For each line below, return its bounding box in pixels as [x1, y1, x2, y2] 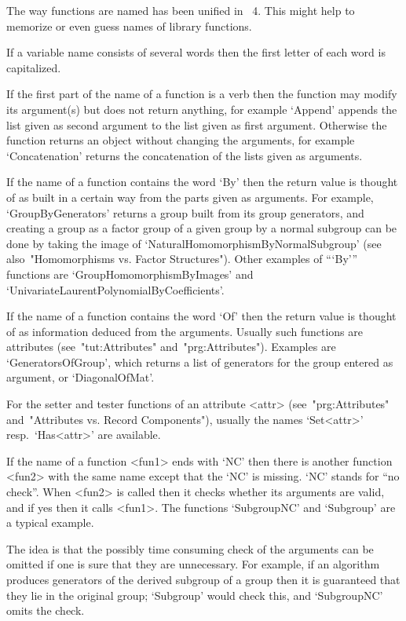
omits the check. [6, 602, 85, 619]
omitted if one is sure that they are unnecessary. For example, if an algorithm [6, 556, 380, 572]
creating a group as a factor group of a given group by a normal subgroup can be [6, 220, 397, 236]
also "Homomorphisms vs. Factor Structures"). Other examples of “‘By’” [6, 250, 358, 267]
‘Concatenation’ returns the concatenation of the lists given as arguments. [6, 147, 363, 163]
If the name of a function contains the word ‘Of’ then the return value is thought [6, 308, 397, 324]
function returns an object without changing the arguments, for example [6, 132, 355, 148]
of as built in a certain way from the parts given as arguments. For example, [6, 188, 374, 205]
